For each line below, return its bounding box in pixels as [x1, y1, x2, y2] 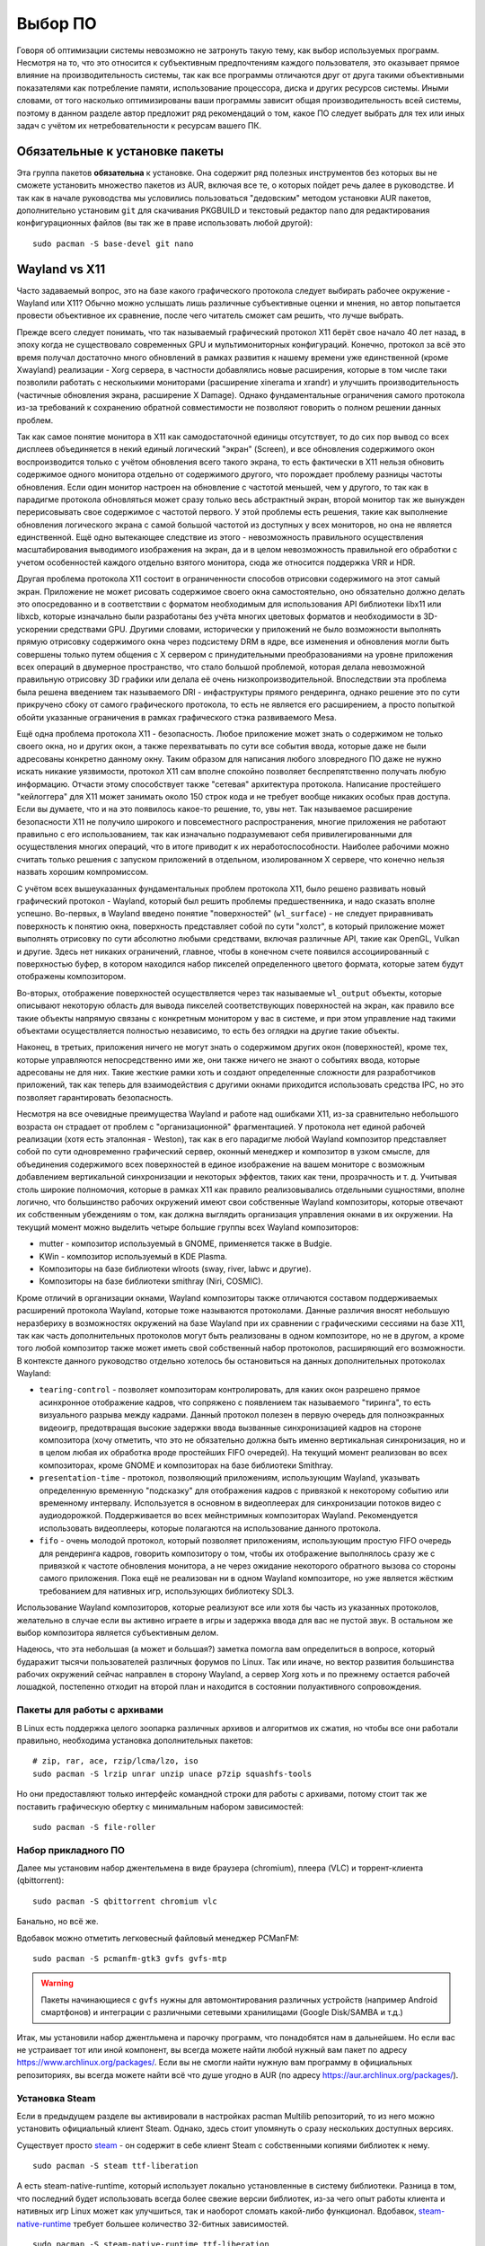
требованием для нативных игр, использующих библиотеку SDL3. [39, 1586, 295, 1596]
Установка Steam [16, 2091, 96, 2104]
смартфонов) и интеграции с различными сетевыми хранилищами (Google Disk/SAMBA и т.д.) [40, 2007, 403, 2018]
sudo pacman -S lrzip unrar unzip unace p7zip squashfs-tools [32, 1768, 313, 1779]
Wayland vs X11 [16, 261, 106, 277]
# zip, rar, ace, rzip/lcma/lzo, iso [32, 1756, 199, 1766]
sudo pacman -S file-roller [32, 1822, 156, 1832]
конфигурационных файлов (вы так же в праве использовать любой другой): [16, 217, 313, 228]
